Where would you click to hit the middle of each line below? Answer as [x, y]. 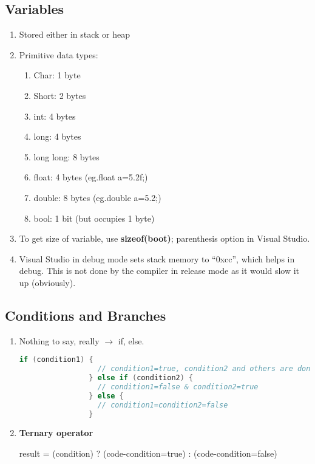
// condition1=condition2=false [163, 405]
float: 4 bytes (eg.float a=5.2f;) [91, 177]
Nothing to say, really [59, 340]
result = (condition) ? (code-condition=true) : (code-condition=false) [148, 453]
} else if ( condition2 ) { [141, 378]
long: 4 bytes [57, 136]
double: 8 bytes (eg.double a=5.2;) [97, 197]
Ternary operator [56, 433]
